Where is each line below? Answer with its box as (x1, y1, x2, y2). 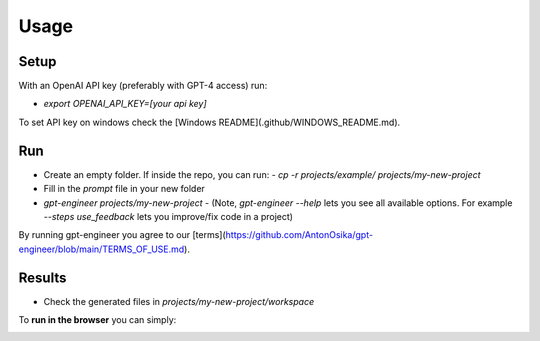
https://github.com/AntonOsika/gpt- (225, 229, 374, 241)
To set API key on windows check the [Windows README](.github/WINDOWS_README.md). (18, 116, 401, 128)
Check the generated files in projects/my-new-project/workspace (43, 295, 315, 307)
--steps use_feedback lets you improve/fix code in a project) (43, 210, 294, 222)
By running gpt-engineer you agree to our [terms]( (18, 229, 227, 241)
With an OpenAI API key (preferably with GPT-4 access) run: (18, 80, 268, 92)
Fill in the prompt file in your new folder (43, 183, 205, 195)
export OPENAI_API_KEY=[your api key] (43, 98, 207, 110)
